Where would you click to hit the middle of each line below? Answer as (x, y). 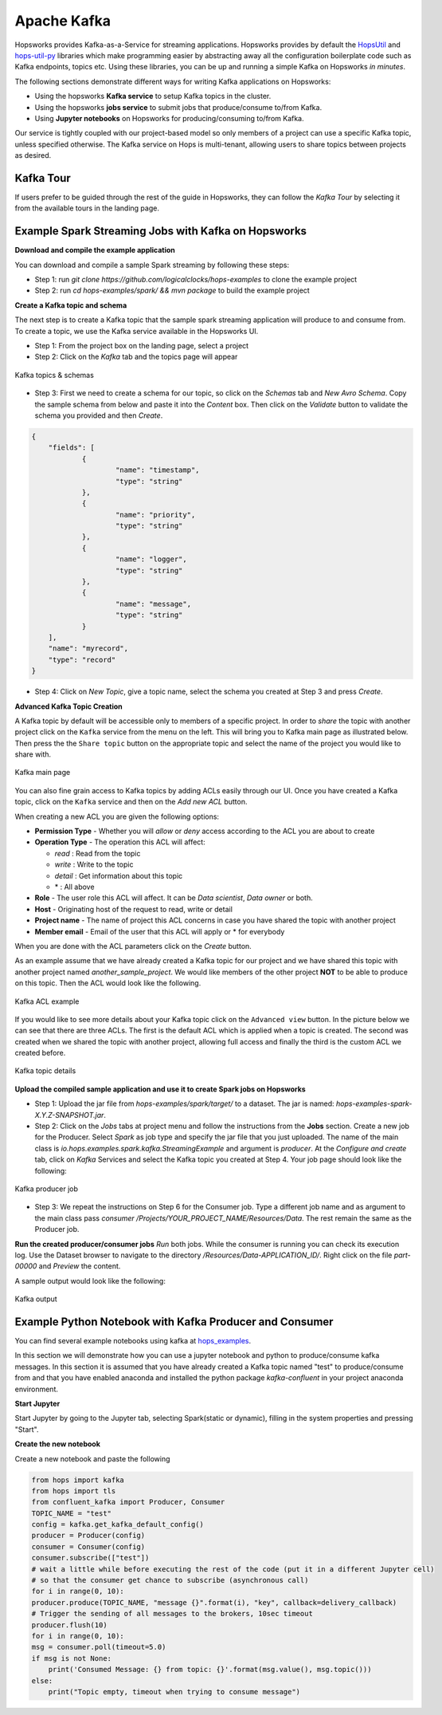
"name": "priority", (156, 515)
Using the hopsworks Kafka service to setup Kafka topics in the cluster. (153, 96)
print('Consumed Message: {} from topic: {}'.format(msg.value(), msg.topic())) (210, 1670)
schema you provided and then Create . (99, 415)
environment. (37, 1389)
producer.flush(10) (69, 1625)
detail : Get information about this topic (119, 875)
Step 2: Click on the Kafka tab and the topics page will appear (136, 357)
